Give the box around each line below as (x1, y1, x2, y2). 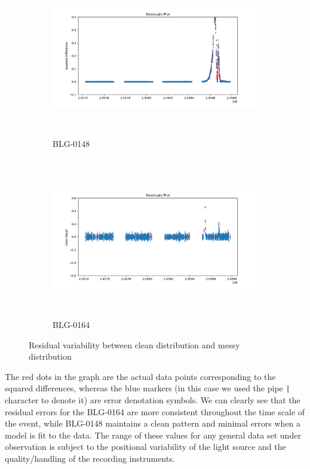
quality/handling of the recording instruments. (5, 452, 175, 464)
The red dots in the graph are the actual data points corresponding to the (5, 370, 276, 382)
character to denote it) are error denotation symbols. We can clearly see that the (5, 393, 300, 406)
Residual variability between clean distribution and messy (29, 338, 240, 351)
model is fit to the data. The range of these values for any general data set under (5, 428, 301, 441)
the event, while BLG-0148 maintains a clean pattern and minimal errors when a (5, 417, 301, 430)
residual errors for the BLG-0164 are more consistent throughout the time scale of (5, 405, 305, 418)
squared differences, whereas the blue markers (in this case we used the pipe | (5, 382, 290, 394)
